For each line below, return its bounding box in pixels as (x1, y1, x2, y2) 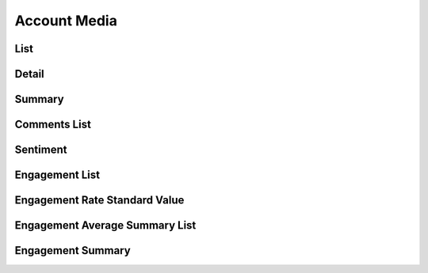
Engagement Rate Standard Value (14, 194, 185, 207)
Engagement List (14, 169, 101, 182)
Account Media (14, 12, 118, 29)
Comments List (14, 118, 91, 131)
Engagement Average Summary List (14, 218, 197, 233)
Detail (14, 67, 45, 81)
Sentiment (14, 143, 67, 157)
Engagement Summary (14, 244, 131, 257)
